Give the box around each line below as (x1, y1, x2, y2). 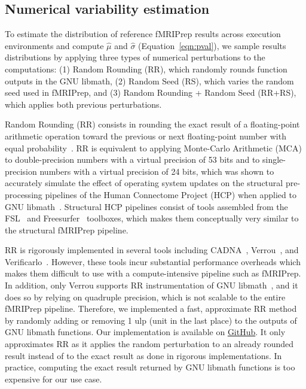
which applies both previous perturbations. (5, 98, 162, 110)
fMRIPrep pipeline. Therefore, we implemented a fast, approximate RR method (5, 302, 297, 315)
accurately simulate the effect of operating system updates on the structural (5, 177, 283, 189)
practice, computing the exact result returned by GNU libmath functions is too (5, 361, 295, 373)
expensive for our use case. (5, 372, 102, 385)
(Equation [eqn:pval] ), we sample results (138, 39, 286, 51)
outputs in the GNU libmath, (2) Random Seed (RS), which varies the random (5, 74, 294, 87)
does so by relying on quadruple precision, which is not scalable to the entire (5, 290, 286, 303)
